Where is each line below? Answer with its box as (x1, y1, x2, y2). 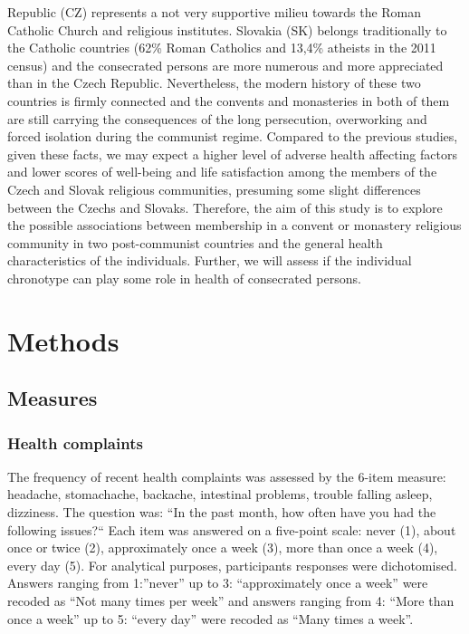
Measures (7, 384, 98, 412)
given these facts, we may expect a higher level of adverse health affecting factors (7, 144, 457, 163)
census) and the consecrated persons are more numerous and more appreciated (7, 55, 444, 74)
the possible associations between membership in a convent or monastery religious (7, 216, 462, 235)
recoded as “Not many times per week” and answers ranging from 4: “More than (7, 591, 455, 610)
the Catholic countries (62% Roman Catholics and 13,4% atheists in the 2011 (7, 38, 436, 57)
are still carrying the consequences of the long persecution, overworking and (7, 109, 427, 128)
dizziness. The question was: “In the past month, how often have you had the (7, 503, 436, 522)
